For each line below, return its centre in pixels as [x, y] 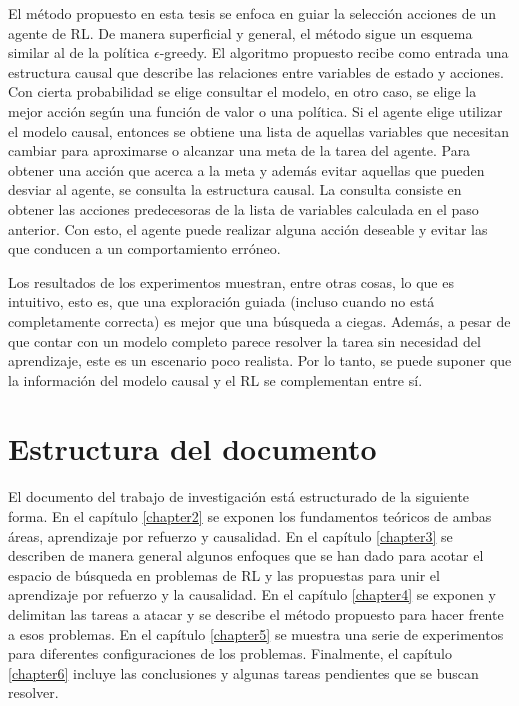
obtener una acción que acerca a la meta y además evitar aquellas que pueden [246, 169]
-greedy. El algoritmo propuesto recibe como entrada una [334, 52]
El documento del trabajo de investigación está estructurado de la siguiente [239, 496]
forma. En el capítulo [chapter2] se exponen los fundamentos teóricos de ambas [250, 516]
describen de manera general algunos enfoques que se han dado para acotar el [246, 555]
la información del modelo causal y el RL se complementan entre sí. [215, 379]
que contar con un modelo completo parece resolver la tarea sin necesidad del [244, 340]
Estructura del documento [192, 448]
